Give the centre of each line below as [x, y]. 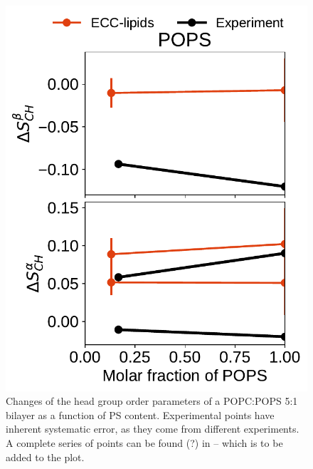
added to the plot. [45, 457]
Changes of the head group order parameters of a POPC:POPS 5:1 [152, 401]
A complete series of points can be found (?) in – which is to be [144, 442]
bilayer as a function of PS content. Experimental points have [140, 414]
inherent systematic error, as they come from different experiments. [153, 429]
